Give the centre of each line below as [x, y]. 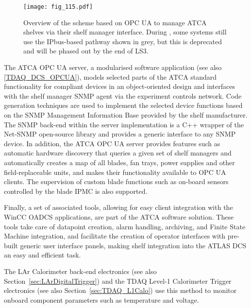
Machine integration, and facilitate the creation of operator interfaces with [115, 236]
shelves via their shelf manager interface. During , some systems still [125, 32]
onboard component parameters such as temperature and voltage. [101, 299]
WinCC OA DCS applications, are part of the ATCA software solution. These [119, 216]
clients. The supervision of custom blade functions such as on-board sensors [116, 181]
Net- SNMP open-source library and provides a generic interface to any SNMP [120, 134]
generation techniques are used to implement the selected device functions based [123, 105]
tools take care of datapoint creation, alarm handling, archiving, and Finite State [125, 226]
